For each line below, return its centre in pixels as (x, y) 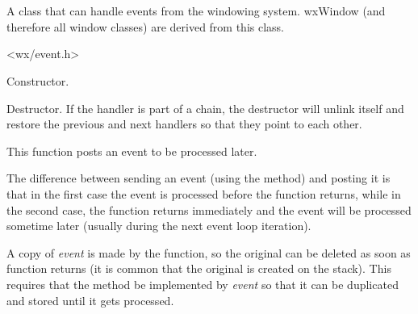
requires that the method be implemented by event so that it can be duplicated (203, 284)
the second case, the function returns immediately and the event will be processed (209, 209)
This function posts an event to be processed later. (132, 151)
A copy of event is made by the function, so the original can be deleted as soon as (209, 252)
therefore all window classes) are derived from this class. (146, 26)
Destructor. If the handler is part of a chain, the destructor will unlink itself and (205, 108)
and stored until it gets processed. (90, 300)
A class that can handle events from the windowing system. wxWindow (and (196, 11)
